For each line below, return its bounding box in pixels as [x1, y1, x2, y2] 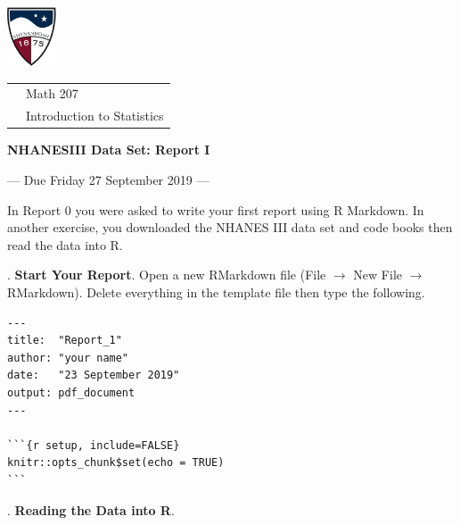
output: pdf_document [7, 386, 136, 399]
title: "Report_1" [7, 334, 122, 347]
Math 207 [26, 84, 78, 103]
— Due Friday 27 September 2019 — [7, 171, 209, 189]
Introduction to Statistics [26, 106, 164, 125]
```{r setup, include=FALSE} [7, 438, 180, 452]
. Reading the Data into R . [7, 500, 175, 519]
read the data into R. [7, 235, 123, 254]
